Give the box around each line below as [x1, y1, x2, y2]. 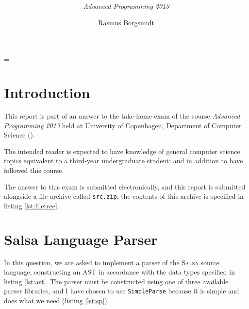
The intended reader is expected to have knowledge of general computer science [4, 146, 240, 156]
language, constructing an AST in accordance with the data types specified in [4, 267, 235, 277]
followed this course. [4, 165, 64, 175]
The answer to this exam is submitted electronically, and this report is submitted [4, 181, 246, 191]
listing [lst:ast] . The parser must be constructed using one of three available [4, 276, 229, 286]
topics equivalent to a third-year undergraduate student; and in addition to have [4, 155, 243, 166]
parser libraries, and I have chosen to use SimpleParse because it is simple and [4, 286, 239, 296]
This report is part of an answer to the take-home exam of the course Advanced [4, 111, 240, 121]
